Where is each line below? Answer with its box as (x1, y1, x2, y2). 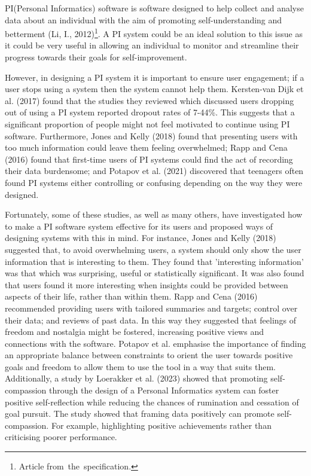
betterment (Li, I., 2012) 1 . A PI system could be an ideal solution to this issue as (5, 26, 303, 39)
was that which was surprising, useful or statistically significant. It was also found (5, 267, 304, 279)
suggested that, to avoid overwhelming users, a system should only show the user (5, 243, 301, 255)
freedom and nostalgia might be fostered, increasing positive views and (5, 325, 264, 338)
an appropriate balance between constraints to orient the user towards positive (5, 349, 293, 361)
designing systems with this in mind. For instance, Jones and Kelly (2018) (5, 231, 276, 244)
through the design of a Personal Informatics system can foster (49, 384, 279, 396)
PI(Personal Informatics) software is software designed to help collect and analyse (5, 2, 304, 14)
